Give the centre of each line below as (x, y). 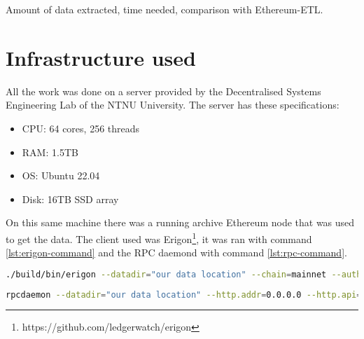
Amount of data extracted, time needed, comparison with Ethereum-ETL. (164, 9)
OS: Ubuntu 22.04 (61, 175)
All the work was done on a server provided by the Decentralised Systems (163, 91)
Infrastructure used (101, 57)
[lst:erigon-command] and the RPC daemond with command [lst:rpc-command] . (176, 252)
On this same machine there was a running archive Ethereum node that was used (180, 222)
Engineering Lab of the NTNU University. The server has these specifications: (173, 105)
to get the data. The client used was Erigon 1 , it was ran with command (159, 237)
